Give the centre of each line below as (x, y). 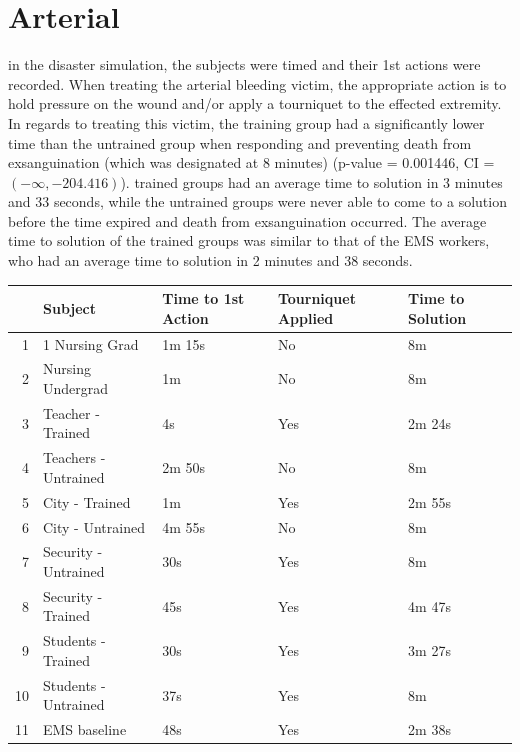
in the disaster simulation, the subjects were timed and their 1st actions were (244, 64)
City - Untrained (94, 526)
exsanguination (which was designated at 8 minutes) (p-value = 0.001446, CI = (251, 162)
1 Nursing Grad (91, 343)
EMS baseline (85, 729)
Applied (305, 317)
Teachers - (74, 457)
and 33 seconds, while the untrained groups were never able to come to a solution (257, 201)
